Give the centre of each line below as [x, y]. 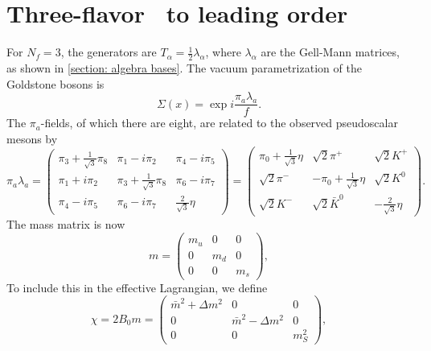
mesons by [32, 138]
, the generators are [109, 52]
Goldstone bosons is [55, 83]
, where [223, 52]
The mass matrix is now [66, 224]
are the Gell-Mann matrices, [330, 52]
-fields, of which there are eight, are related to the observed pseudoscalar [219, 123]
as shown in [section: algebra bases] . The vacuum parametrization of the [184, 67]
